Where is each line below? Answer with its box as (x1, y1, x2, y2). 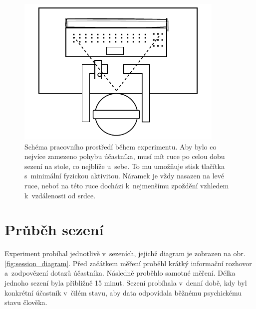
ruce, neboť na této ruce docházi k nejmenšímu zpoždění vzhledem (24, 180, 229, 190)
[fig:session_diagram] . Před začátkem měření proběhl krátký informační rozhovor (4, 258, 252, 268)
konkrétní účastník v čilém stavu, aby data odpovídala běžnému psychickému (4, 287, 242, 298)
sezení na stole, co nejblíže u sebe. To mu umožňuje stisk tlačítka (24, 160, 225, 171)
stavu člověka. (4, 297, 47, 308)
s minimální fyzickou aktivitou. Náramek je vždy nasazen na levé (24, 170, 224, 181)
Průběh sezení (4, 219, 104, 240)
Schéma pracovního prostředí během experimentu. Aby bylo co (24, 141, 217, 152)
